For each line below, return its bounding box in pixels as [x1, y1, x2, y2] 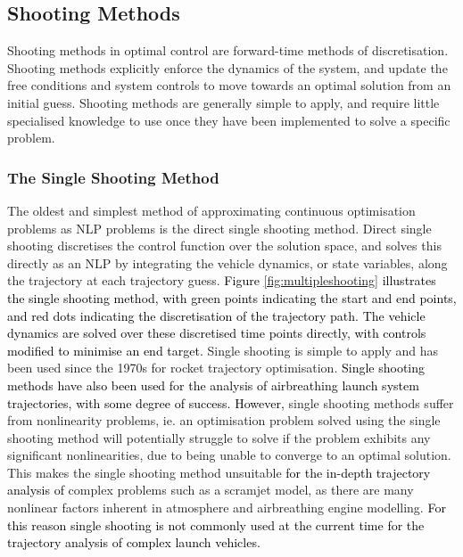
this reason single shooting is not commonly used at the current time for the [7, 515, 425, 534]
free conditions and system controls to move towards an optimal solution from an [7, 76, 451, 94]
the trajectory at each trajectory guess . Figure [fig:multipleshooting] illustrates [7, 271, 436, 290]
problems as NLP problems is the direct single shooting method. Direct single [7, 218, 432, 237]
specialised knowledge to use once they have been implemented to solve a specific [7, 111, 451, 129]
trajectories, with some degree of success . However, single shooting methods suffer [7, 393, 454, 412]
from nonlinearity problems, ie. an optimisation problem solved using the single [7, 411, 441, 430]
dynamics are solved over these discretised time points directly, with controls [7, 324, 426, 342]
